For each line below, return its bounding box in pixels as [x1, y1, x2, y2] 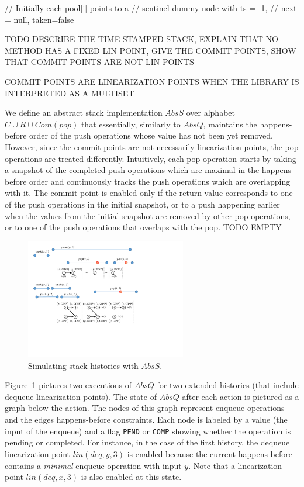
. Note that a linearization [188, 459, 282, 471]
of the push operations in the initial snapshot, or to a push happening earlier [5, 198, 280, 210]
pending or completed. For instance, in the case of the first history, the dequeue [5, 436, 290, 448]
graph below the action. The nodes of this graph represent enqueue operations [5, 402, 285, 414]
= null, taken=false [5, 13, 74, 25]
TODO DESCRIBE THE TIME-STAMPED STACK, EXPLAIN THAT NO [5, 33, 278, 45]
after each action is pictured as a [182, 390, 299, 402]
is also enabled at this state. [81, 471, 182, 483]
